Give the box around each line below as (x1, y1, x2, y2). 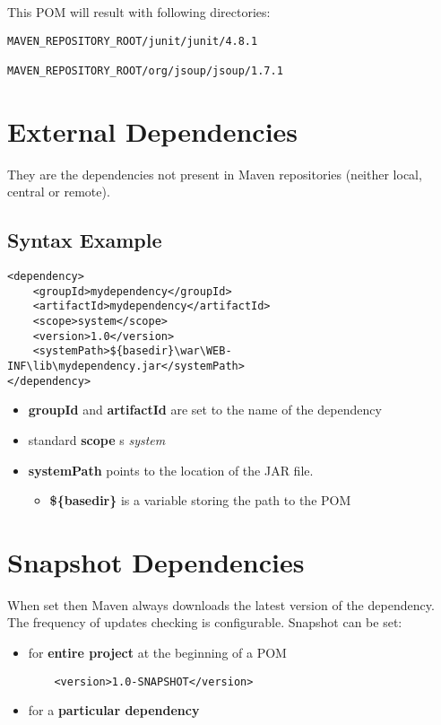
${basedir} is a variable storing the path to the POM (49, 491, 351, 510)
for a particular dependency (28, 701, 200, 720)
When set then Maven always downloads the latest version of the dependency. (7, 595, 435, 614)
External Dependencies (7, 112, 298, 149)
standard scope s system (28, 430, 166, 449)
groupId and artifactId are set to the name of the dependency (28, 400, 382, 419)
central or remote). (7, 182, 110, 201)
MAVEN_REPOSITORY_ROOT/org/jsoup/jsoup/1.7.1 (7, 64, 283, 77)
